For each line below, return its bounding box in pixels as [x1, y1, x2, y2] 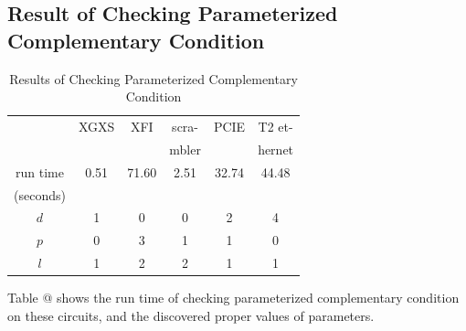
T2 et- [258, 117, 293, 136]
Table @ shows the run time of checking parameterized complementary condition [7, 288, 460, 307]
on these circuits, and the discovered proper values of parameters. [7, 305, 375, 325]
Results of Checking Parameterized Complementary [9, 69, 298, 88]
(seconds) [14, 185, 66, 204]
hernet [258, 139, 294, 158]
